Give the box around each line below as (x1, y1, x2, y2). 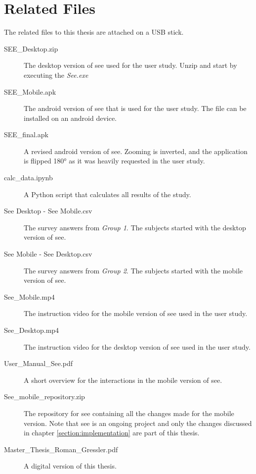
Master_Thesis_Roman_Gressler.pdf (4, 444, 118, 454)
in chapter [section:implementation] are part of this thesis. (24, 427, 200, 438)
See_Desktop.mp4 (4, 325, 59, 335)
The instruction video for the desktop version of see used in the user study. (24, 341, 251, 352)
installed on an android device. (24, 112, 117, 123)
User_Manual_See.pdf (4, 358, 73, 369)
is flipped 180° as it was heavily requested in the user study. (24, 156, 205, 166)
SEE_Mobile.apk (4, 86, 56, 97)
